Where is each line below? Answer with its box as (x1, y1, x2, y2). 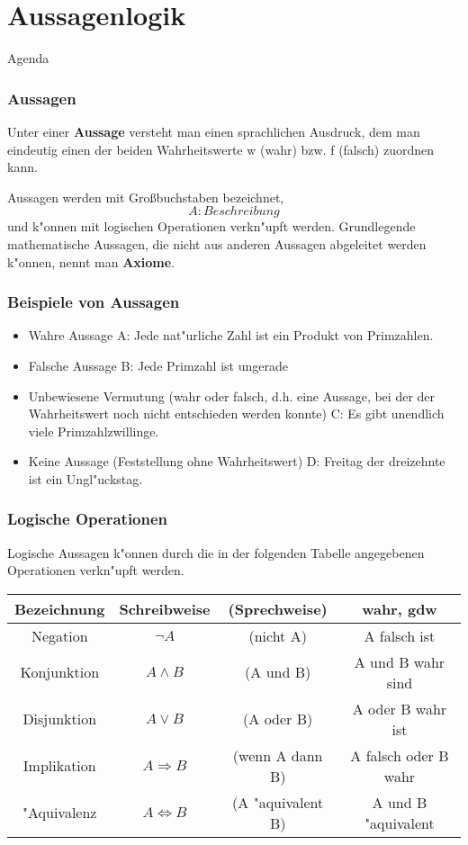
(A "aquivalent (232, 791, 324, 813)
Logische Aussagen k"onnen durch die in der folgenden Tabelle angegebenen (7, 543, 425, 562)
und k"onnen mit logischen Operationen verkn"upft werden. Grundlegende (7, 217, 416, 236)
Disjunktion (22, 708, 97, 730)
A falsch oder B (350, 744, 449, 766)
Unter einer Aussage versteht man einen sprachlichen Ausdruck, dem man (7, 121, 420, 140)
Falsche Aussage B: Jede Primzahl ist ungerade (28, 355, 288, 374)
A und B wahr (354, 651, 445, 672)
